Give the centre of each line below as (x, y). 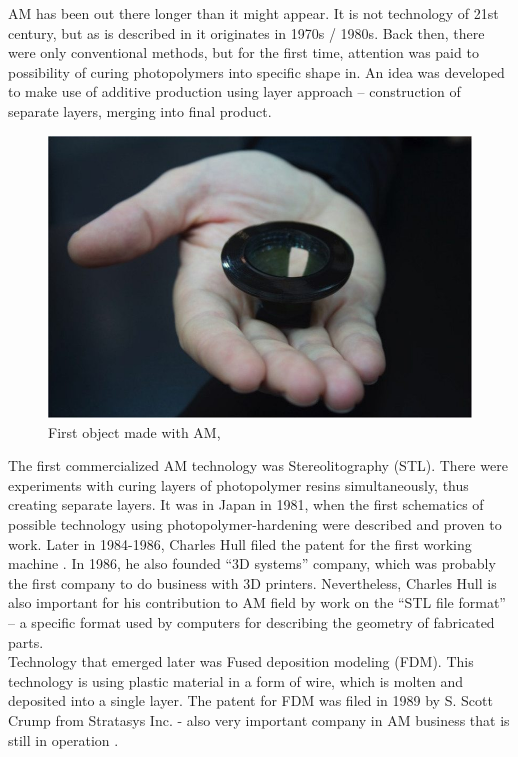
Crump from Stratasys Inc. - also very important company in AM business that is (259, 719)
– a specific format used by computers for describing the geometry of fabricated (251, 621)
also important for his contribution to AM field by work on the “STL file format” (257, 602)
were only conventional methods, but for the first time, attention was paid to (243, 52)
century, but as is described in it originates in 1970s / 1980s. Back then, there (246, 32)
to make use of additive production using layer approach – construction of (234, 91)
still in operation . (63, 739)
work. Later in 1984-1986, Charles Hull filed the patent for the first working (240, 543)
